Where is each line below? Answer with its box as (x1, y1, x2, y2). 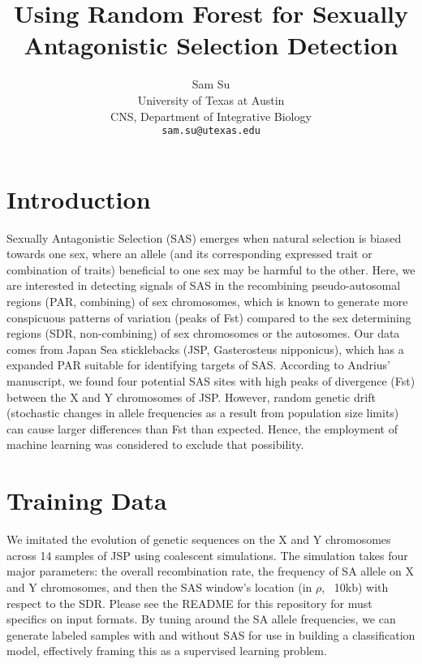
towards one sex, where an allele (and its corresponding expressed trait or (6, 245, 372, 262)
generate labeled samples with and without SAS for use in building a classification (6, 626, 416, 643)
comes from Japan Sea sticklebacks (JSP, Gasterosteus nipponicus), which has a (6, 340, 404, 357)
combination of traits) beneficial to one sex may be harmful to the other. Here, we (6, 261, 416, 278)
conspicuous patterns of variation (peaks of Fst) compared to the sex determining (6, 308, 411, 326)
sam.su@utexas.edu (161, 125, 261, 137)
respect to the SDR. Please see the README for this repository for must (6, 594, 372, 611)
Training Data (6, 484, 167, 517)
